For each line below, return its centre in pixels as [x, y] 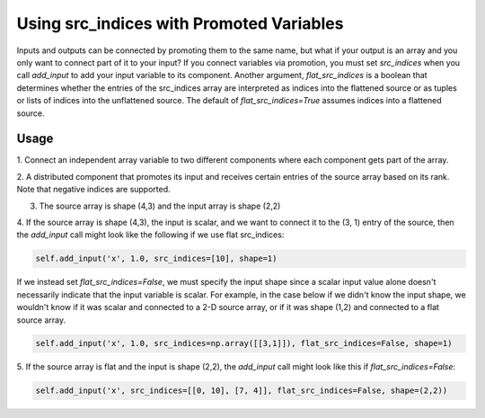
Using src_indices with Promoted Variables [180, 23]
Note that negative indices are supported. [93, 190]
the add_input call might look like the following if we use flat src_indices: [150, 235]
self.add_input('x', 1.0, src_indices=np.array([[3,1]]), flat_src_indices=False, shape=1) [244, 343]
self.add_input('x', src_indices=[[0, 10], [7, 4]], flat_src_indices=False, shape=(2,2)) [242, 391]
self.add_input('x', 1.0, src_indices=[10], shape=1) [156, 259]
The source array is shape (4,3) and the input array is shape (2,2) [160, 206]
